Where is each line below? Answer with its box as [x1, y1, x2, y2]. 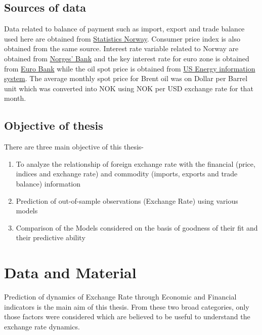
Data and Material [4, 262, 137, 283]
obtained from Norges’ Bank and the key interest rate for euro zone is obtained [4, 53, 249, 63]
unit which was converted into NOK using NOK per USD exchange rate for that [4, 83, 253, 93]
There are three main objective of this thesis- [4, 141, 144, 152]
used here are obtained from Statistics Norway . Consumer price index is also [4, 33, 240, 44]
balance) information [16, 178, 81, 189]
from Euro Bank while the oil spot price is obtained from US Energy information [4, 63, 255, 73]
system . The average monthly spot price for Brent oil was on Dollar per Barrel [4, 73, 248, 84]
